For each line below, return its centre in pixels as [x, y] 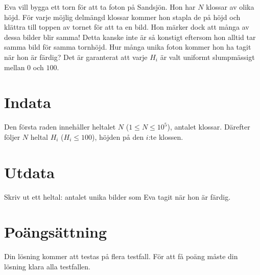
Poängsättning [56, 232]
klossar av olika [230, 7]
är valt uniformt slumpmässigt [207, 57]
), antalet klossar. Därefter [209, 127]
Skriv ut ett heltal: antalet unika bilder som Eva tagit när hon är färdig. [117, 196]
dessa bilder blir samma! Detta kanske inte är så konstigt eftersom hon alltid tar [130, 37]
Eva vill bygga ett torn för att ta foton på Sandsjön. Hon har [100, 7]
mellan [15, 67]
